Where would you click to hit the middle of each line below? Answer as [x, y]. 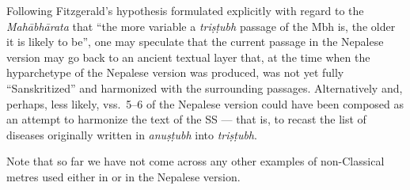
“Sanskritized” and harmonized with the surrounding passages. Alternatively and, [205, 87]
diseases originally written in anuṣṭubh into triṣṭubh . [132, 134]
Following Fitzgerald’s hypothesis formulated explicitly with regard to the [185, 10]
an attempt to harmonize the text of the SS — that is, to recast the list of [186, 119]
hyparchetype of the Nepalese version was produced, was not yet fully [175, 72]
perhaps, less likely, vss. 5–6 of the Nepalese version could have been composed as [205, 103]
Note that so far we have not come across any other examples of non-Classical [196, 161]
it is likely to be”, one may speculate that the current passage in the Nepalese [195, 42]
